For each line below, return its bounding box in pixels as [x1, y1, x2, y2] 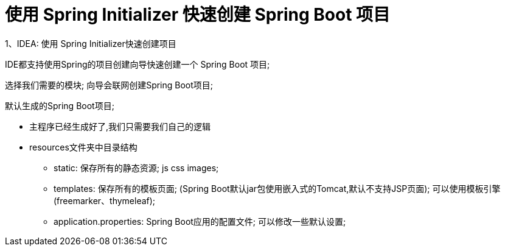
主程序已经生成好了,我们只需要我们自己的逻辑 [29, 121, 211, 132]
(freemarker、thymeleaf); [54, 195, 156, 206]
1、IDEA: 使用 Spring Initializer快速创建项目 [5, 38, 176, 49]
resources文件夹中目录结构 [29, 141, 138, 152]
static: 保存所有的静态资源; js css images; [54, 162, 219, 173]
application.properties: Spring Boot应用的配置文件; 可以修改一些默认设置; [54, 216, 346, 227]
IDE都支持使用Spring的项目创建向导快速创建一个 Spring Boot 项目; [5, 58, 270, 69]
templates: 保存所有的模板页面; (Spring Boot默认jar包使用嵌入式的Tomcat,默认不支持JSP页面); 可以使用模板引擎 [54, 183, 501, 194]
